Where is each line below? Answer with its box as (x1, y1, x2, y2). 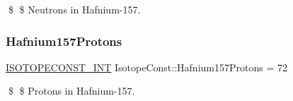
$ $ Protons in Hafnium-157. (8, 83, 135, 98)
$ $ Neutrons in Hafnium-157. (8, 2, 141, 16)
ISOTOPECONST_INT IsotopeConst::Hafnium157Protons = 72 (6, 59, 287, 74)
